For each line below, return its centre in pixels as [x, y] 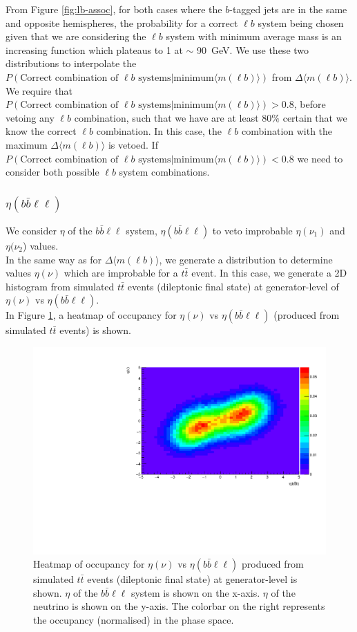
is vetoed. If [133, 144]
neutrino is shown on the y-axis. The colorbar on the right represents [179, 606]
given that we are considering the [76, 36]
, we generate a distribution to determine [246, 259]
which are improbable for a [121, 273]
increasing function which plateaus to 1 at [94, 49]
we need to [320, 158]
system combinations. [164, 172]
